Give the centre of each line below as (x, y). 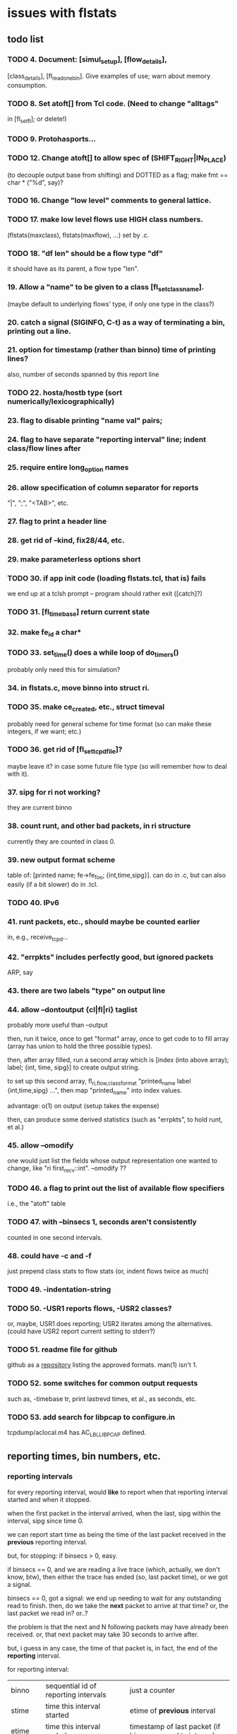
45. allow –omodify (41, 1145)
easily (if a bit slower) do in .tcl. (53, 884)
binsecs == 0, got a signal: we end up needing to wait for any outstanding (114, 1598)
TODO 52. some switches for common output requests (103, 1383)
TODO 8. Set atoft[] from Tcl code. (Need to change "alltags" (113, 103)
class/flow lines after (44, 448)
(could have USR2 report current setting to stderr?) (81, 1332)
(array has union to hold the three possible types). (80, 1046)
